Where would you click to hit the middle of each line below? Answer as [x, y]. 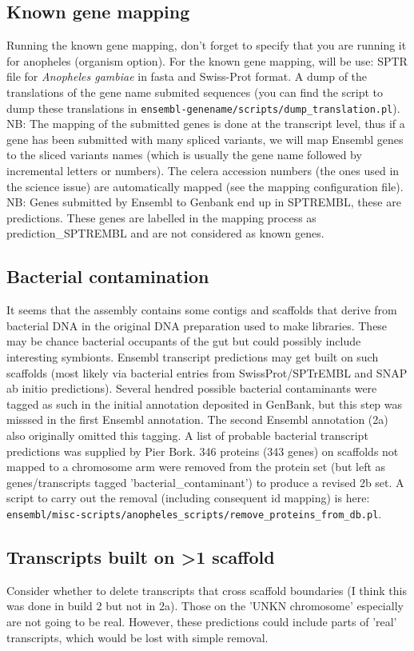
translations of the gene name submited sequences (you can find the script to [195, 92]
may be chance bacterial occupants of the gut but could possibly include [184, 341]
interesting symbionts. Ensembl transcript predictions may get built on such [193, 356]
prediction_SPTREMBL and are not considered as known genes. [165, 233]
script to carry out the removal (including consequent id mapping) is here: [188, 498]
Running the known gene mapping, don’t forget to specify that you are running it [207, 45]
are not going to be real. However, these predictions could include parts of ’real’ [202, 621]
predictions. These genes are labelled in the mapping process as [161, 217]
